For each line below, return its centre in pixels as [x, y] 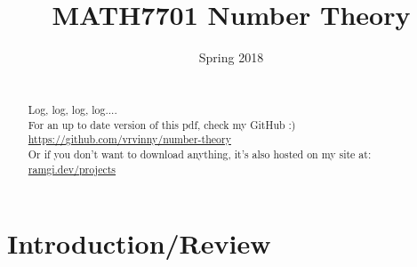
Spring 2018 [231, 57]
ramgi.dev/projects [72, 169]
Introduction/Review [139, 243]
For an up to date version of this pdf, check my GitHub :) [162, 124]
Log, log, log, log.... [72, 110]
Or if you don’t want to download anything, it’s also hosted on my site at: [200, 154]
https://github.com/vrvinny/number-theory [129, 139]
